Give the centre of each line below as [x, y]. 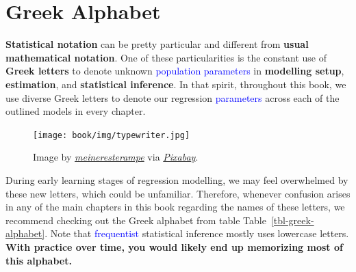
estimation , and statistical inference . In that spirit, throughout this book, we [176, 84]
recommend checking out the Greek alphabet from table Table [136, 220]
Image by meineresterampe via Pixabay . [116, 157]
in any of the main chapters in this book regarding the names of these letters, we [175, 207]
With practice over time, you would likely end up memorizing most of [174, 246]
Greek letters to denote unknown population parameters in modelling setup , [175, 71]
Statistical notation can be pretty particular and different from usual [157, 44]
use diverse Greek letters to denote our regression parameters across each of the [173, 97]
